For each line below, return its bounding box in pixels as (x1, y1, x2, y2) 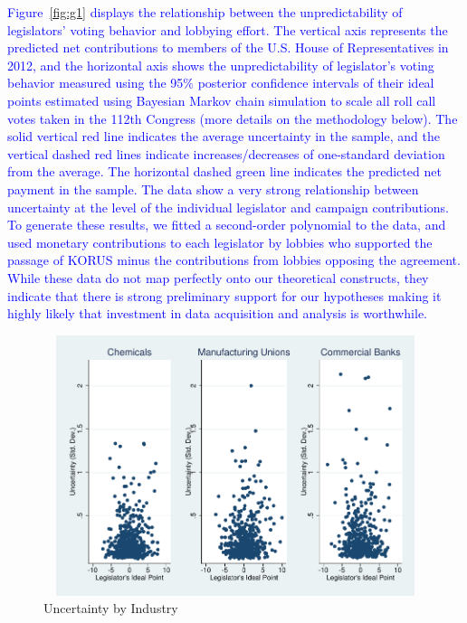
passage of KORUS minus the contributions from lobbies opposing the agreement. (7, 250, 461, 269)
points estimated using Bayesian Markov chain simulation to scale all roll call (7, 90, 436, 109)
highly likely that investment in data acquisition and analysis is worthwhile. (7, 304, 428, 323)
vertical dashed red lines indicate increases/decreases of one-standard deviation (7, 144, 445, 163)
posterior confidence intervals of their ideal (197, 73, 434, 92)
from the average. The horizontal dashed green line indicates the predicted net (7, 162, 442, 181)
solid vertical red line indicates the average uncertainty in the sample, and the (7, 127, 440, 146)
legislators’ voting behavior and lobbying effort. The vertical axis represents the (7, 20, 448, 39)
